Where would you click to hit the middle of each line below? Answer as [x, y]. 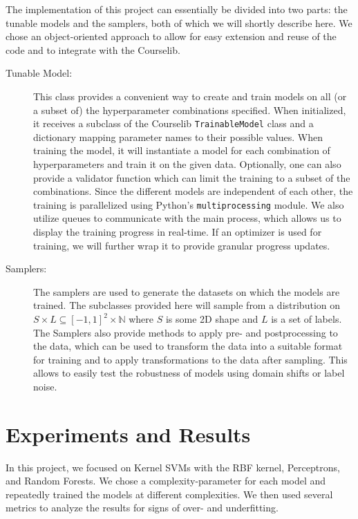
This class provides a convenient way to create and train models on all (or [190, 96]
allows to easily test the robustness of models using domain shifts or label [189, 373]
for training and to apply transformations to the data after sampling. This [190, 359]
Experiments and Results [128, 434]
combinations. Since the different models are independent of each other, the [193, 191]
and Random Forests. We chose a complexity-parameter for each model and [166, 481]
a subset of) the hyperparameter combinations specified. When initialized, [190, 110]
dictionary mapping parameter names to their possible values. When [178, 136]
